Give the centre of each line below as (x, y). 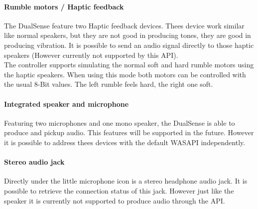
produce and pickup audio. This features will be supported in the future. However (129, 132)
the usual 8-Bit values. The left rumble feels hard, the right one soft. (109, 84)
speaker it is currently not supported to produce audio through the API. (115, 200)
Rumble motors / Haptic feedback (64, 6)
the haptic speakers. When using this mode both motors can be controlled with (125, 74)
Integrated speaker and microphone (66, 104)
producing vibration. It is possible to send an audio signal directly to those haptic (129, 45)
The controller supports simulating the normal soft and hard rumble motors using (129, 65)
